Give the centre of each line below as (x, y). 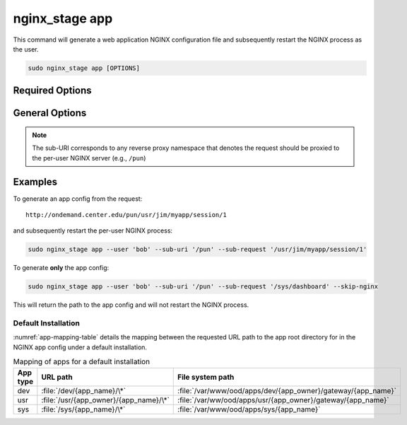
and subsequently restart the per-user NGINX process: (93, 231)
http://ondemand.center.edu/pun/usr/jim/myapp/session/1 (126, 215)
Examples (35, 181)
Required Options (52, 91)
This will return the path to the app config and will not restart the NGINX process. (131, 305)
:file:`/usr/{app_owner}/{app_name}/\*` (105, 400)
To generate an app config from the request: (78, 199)
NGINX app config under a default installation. (80, 347)
